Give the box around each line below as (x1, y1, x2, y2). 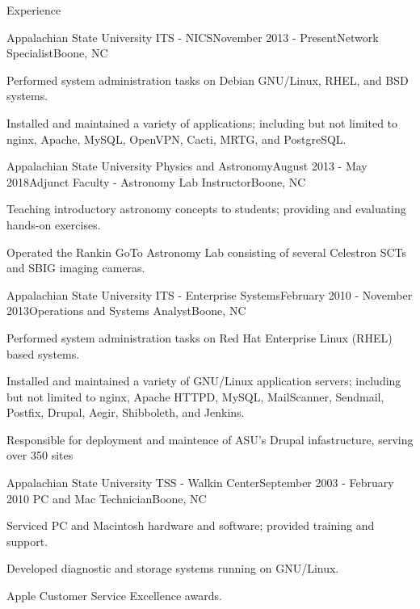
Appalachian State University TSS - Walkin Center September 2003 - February (6, 474, 394, 491)
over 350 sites (6, 447, 73, 464)
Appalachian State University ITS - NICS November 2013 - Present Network (6, 28, 379, 45)
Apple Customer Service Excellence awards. (6, 587, 222, 604)
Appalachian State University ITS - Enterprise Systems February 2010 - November (6, 286, 413, 303)
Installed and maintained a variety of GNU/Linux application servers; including (6, 372, 401, 389)
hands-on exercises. (6, 216, 101, 233)
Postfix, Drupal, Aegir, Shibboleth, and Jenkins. (6, 404, 245, 421)
